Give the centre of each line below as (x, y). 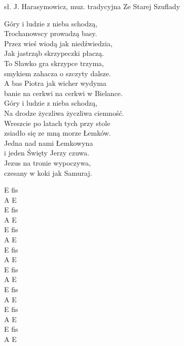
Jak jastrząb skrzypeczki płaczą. (54, 53)
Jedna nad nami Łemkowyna (49, 143)
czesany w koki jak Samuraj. (48, 172)
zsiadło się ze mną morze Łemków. (58, 133)
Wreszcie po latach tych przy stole (57, 123)
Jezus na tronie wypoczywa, (48, 162)
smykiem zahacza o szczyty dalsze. (58, 73)
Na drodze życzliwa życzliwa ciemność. (64, 113)
